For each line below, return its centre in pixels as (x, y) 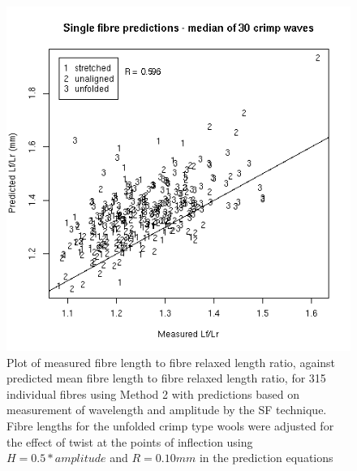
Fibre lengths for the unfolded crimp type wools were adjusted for (170, 425)
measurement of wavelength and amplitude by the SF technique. (167, 410)
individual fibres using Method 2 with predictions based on (153, 393)
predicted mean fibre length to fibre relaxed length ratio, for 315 (166, 378)
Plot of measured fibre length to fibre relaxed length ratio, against (171, 362)
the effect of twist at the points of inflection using (130, 441)
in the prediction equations (266, 458)
